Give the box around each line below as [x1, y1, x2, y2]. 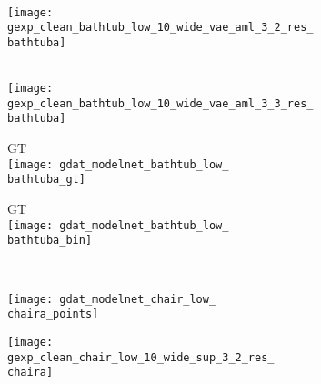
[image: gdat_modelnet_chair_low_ [7, 292, 216, 306]
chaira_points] [7, 308, 99, 321]
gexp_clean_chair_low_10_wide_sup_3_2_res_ [7, 350, 275, 364]
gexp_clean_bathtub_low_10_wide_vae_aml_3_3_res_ [7, 96, 314, 110]
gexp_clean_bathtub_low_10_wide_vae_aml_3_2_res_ [7, 21, 314, 35]
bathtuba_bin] [7, 234, 93, 248]
